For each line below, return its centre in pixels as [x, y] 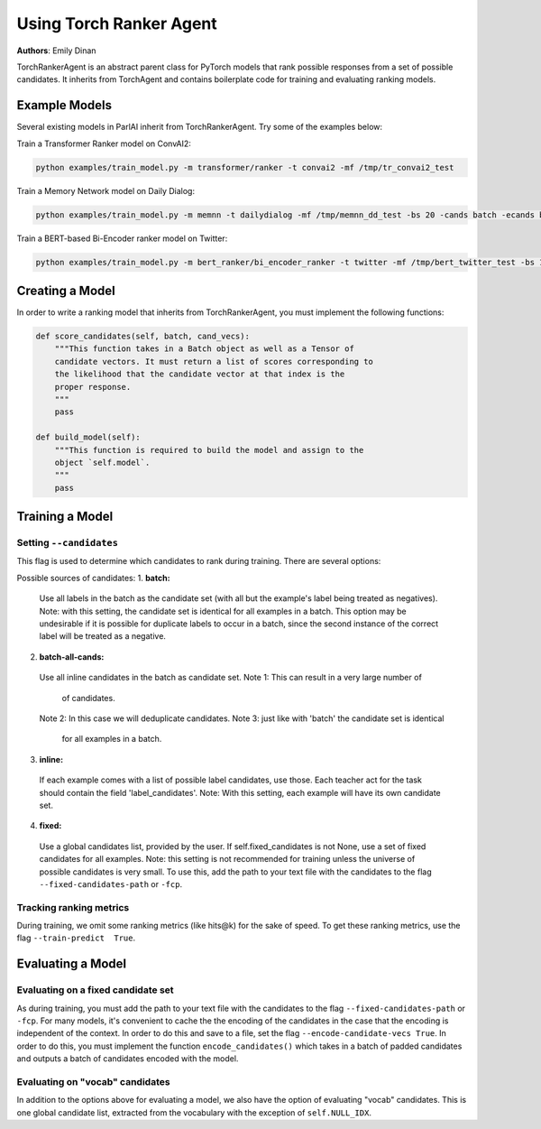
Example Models [64, 105]
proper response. [93, 387]
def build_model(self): [88, 437]
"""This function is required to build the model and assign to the [209, 450]
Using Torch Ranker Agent [117, 23]
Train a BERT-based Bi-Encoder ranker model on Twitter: [122, 238]
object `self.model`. [102, 462]
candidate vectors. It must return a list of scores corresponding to [214, 361]
